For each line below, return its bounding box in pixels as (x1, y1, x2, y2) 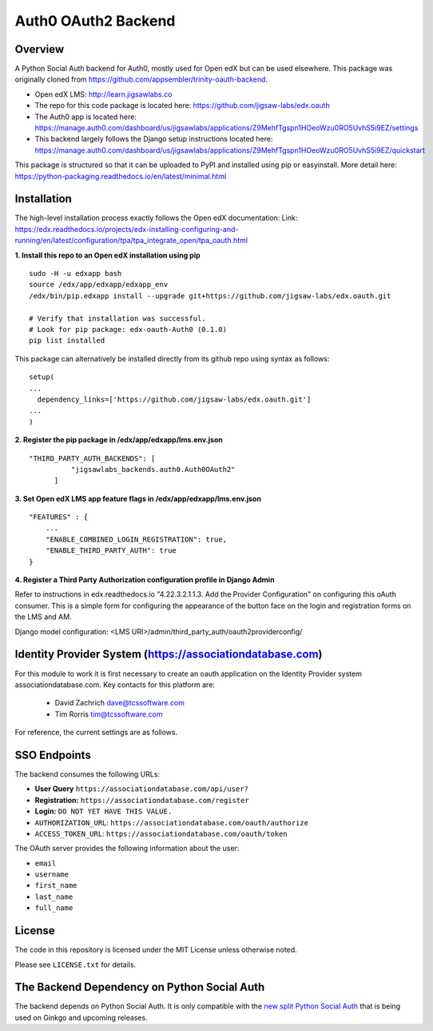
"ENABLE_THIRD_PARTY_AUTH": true (45, 546, 177, 555)
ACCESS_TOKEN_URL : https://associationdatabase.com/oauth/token (34, 829, 288, 838)
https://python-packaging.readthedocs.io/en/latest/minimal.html (14, 171, 227, 181)
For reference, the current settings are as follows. (14, 728, 178, 737)
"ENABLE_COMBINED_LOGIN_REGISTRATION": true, (45, 534, 228, 544)
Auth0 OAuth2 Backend (14, 12, 176, 30)
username (34, 870, 70, 879)
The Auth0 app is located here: (34, 112, 137, 122)
